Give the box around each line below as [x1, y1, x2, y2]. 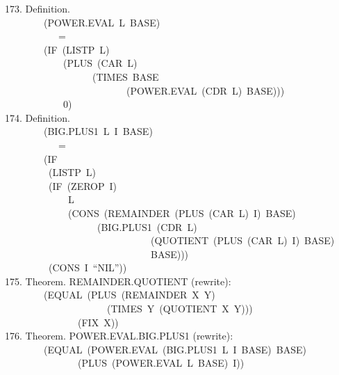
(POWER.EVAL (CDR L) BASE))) [126, 83, 285, 97]
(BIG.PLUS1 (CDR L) [97, 219, 197, 234]
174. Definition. [5, 110, 70, 125]
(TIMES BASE [92, 69, 159, 83]
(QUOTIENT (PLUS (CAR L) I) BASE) [150, 233, 335, 248]
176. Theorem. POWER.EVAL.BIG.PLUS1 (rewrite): [5, 328, 233, 343]
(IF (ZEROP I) [48, 178, 117, 193]
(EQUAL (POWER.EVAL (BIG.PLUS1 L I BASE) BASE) [43, 342, 306, 356]
